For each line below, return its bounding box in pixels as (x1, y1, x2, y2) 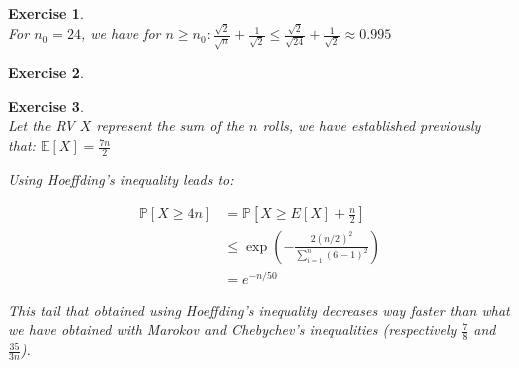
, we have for (80, 23, 161, 44)
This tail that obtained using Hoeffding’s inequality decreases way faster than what (8, 299, 510, 320)
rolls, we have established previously (262, 115, 481, 136)
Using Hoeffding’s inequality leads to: (8, 168, 234, 189)
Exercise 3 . (8, 95, 84, 116)
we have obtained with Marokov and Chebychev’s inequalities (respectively (8, 319, 457, 340)
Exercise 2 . (8, 62, 84, 83)
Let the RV (8, 115, 75, 136)
